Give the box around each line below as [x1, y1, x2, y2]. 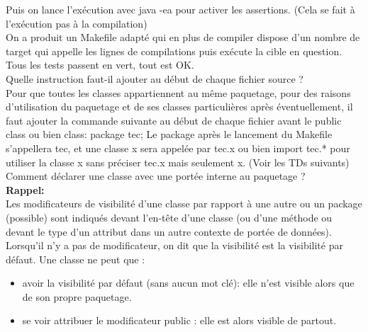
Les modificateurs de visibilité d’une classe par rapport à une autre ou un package [6, 196, 362, 211]
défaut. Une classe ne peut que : [6, 251, 145, 266]
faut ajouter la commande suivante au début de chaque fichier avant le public [6, 113, 342, 127]
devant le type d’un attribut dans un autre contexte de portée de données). [6, 224, 332, 239]
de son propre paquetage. [22, 289, 132, 304]
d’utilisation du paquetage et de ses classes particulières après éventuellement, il [6, 99, 353, 114]
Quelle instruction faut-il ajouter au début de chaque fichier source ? [6, 71, 303, 86]
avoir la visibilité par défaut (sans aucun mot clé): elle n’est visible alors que [22, 275, 355, 290]
